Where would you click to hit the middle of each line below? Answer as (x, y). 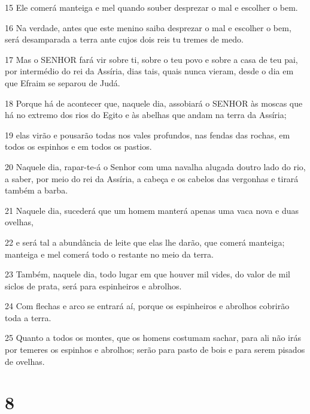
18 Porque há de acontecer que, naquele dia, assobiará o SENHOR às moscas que (154, 103)
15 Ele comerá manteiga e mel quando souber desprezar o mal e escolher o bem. (151, 7)
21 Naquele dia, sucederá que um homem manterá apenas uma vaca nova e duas (152, 210)
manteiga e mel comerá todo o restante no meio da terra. (110, 254)
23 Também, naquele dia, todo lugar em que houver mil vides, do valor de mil (148, 274)
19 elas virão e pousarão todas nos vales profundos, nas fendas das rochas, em (148, 135)
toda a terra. (28, 317)
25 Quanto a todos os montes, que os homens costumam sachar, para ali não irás (153, 338)
